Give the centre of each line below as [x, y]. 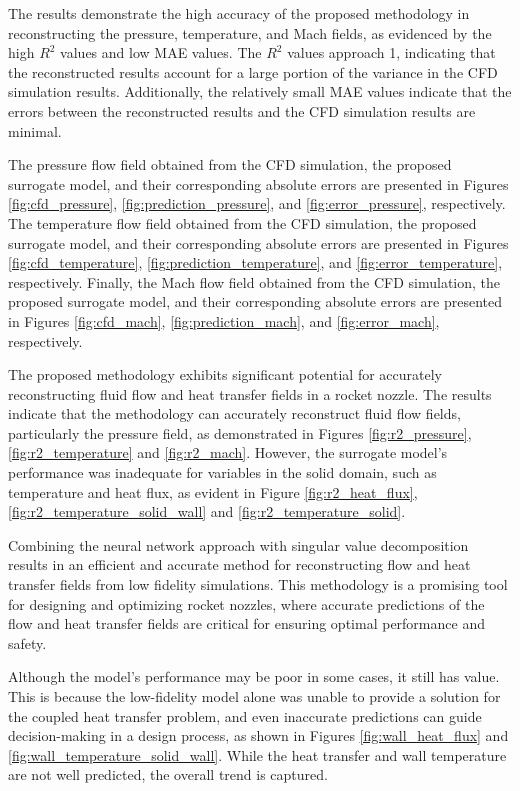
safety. [27, 642]
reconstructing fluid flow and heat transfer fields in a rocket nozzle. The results [250, 393]
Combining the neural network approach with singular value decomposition [238, 544]
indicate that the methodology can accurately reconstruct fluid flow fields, [234, 413]
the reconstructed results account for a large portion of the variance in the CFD [253, 71]
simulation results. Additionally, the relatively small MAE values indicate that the [260, 91]
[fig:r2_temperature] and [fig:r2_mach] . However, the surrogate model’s [228, 452]
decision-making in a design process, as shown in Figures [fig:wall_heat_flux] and [258, 735]
